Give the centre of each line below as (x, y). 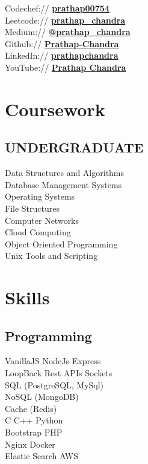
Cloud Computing (38, 232)
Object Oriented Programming (61, 243)
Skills (27, 297)
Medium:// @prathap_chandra (68, 32)
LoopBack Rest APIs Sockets (59, 373)
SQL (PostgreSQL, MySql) (54, 384)
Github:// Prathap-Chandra (62, 43)
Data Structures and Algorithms (65, 173)
